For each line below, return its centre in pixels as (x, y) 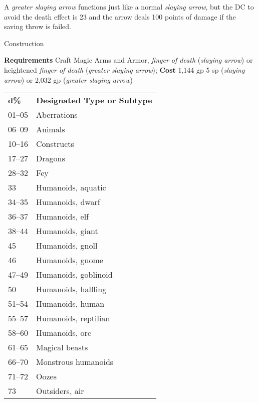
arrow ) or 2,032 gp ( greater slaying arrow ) (69, 79)
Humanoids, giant (67, 231)
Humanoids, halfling (71, 289)
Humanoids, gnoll (67, 246)
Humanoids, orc (64, 333)
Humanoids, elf (63, 217)
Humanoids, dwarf (68, 202)
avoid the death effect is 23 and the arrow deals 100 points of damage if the (120, 16)
